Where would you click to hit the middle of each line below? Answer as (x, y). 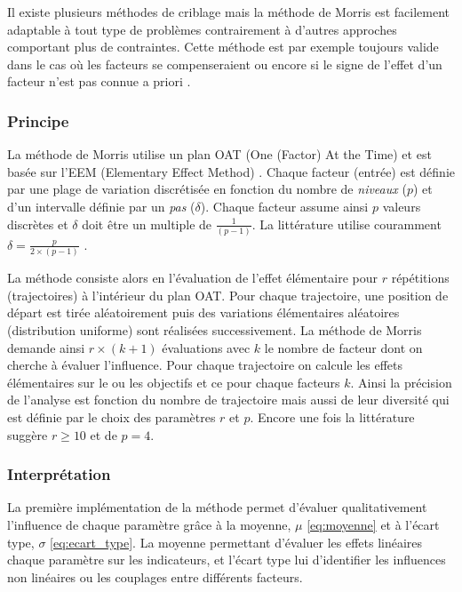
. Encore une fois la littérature (332, 416)
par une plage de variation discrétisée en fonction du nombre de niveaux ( (207, 189)
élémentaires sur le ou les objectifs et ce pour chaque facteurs (174, 382)
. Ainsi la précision (401, 382)
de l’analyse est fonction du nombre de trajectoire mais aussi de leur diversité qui (228, 400)
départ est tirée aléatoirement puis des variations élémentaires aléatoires (203, 312)
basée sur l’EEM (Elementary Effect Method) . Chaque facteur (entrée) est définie (231, 171)
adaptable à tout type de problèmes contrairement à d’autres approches (202, 29)
